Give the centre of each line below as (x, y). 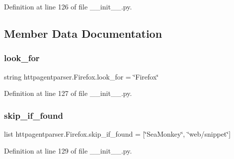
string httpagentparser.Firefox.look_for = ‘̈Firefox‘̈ (81, 76)
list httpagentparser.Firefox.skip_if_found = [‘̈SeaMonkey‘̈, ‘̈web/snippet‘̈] (117, 134)
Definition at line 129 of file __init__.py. (68, 150)
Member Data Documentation (83, 33)
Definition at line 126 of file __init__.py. (68, 6)
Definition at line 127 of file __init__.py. (68, 93)
